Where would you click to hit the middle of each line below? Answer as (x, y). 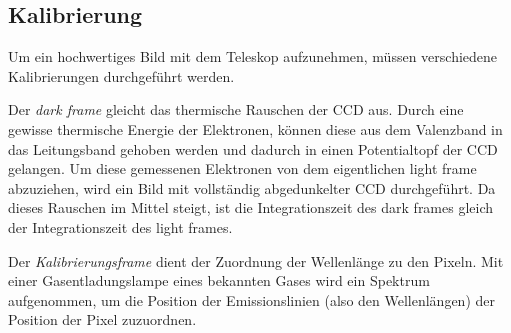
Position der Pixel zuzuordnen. (102, 319)
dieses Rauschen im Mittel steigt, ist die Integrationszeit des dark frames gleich (251, 207)
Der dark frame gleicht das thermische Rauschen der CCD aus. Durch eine (236, 109)
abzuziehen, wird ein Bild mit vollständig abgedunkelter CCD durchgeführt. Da (252, 187)
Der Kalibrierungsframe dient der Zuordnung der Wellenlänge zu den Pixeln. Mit (256, 260)
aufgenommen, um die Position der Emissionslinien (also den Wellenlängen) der (251, 299)
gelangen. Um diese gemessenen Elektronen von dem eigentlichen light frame (242, 168)
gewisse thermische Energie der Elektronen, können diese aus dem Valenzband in (255, 128)
